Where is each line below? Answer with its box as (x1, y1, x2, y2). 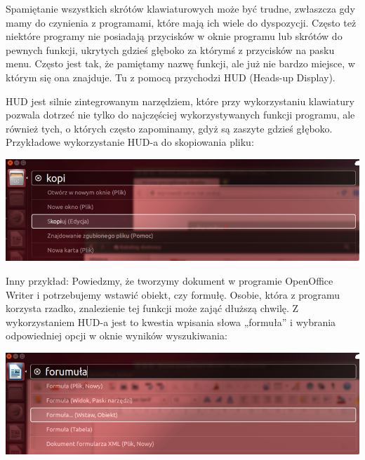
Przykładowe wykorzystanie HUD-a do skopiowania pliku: (6, 135, 254, 149)
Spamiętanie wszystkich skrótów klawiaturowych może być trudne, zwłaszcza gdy (6, 1, 355, 15)
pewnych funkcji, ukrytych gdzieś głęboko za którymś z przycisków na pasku (6, 42, 335, 57)
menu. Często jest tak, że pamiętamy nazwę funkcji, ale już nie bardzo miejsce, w (6, 56, 355, 71)
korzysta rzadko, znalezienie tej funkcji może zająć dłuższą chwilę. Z (6, 301, 299, 316)
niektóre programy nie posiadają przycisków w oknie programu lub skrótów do (6, 29, 343, 43)
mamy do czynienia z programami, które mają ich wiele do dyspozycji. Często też (6, 15, 357, 29)
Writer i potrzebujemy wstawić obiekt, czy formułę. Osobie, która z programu (6, 287, 340, 302)
